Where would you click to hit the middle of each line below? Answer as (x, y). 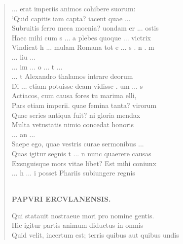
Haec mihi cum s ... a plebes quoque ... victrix (81, 37)
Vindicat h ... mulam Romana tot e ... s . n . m (83, 47)
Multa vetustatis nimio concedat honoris (73, 124)
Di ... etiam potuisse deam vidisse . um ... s (77, 86)
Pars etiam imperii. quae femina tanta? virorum (84, 105)
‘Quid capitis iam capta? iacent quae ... (71, 18)
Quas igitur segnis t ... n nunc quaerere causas (81, 153)
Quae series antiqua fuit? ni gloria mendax (76, 115)
